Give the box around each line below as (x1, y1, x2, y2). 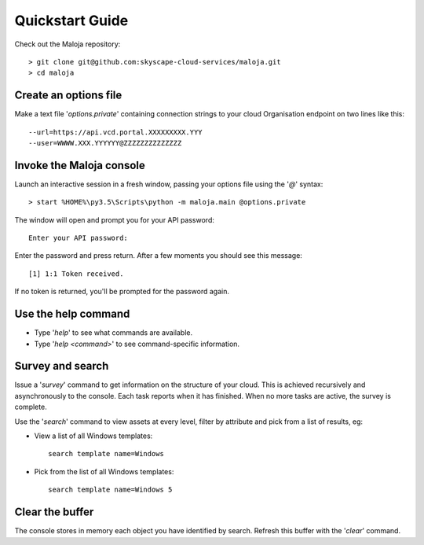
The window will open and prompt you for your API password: (14, 215, 215, 224)
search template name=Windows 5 (48, 485, 173, 495)
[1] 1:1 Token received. (28, 269, 124, 278)
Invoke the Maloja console (14, 158, 145, 172)
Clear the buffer (14, 506, 94, 519)
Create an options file (14, 89, 122, 102)
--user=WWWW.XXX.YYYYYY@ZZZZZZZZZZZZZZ (28, 138, 182, 148)
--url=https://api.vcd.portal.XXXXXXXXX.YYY (28, 127, 203, 137)
